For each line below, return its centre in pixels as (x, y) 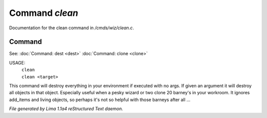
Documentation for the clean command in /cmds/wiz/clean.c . (72, 28)
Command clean (44, 13)
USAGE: (17, 62)
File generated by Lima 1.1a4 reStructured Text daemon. (66, 109)
